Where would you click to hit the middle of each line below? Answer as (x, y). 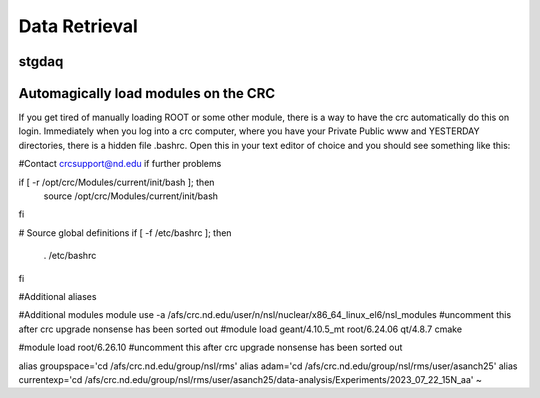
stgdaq (41, 61)
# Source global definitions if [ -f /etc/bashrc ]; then (125, 232)
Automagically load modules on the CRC (146, 93)
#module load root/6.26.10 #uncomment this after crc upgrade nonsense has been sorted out (210, 347)
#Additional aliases (57, 296)
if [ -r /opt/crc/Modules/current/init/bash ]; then (116, 182)
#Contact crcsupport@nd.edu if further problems (120, 164)
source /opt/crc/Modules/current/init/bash (131, 196)
